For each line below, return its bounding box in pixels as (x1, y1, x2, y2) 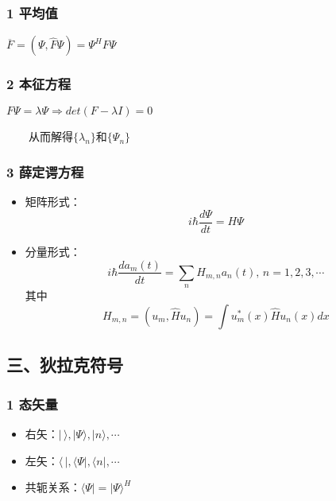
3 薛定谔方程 (6, 161, 84, 181)
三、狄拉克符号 (6, 352, 123, 377)
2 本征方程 (6, 74, 71, 94)
